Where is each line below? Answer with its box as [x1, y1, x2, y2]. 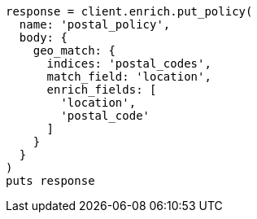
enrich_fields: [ [46, 83, 157, 96]
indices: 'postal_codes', [46, 57, 211, 70]
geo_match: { [33, 44, 115, 57]
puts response [6, 174, 95, 187]
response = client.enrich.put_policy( [6, 5, 253, 18]
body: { [19, 31, 68, 44]
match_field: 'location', [46, 70, 211, 83]
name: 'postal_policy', [19, 18, 171, 31]
